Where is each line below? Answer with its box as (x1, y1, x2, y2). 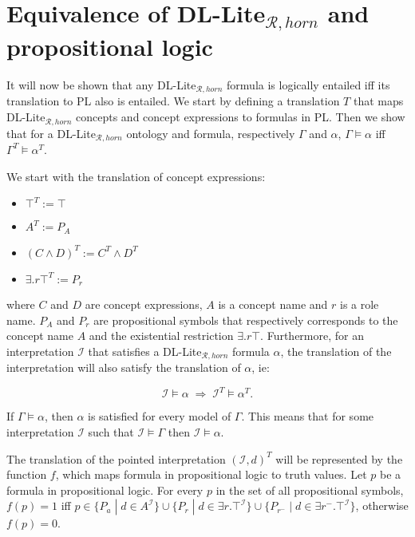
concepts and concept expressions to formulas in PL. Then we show (76, 109, 405, 125)
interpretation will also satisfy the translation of (6, 359, 241, 376)
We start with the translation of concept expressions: (6, 168, 266, 184)
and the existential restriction (89, 327, 234, 344)
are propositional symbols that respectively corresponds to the (93, 311, 398, 328)
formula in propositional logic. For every (6, 481, 204, 498)
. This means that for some (241, 408, 374, 424)
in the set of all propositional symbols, (215, 481, 404, 498)
